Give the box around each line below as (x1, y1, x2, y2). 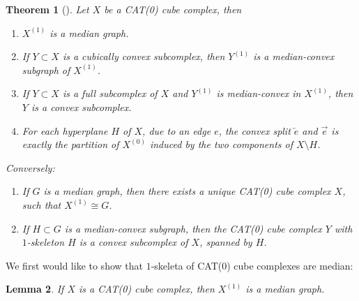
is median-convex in (216, 86, 301, 101)
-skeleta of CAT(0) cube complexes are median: (151, 258, 353, 272)
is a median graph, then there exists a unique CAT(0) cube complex (43, 184, 331, 198)
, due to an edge (142, 123, 211, 138)
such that (22, 197, 61, 212)
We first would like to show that (6, 258, 143, 272)
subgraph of (22, 62, 70, 77)
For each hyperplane (22, 123, 108, 138)
